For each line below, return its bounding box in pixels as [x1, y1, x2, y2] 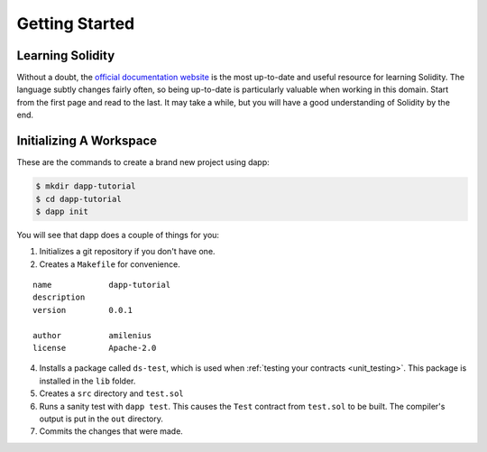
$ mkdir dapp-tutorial [35, 181, 136, 191]
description [32, 292, 86, 302]
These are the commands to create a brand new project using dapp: [16, 157, 270, 168]
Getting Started [16, 14, 135, 33]
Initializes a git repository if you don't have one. [39, 246, 216, 257]
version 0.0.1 [32, 305, 133, 315]
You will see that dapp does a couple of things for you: [16, 229, 220, 240]
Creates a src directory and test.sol [39, 388, 184, 399]
